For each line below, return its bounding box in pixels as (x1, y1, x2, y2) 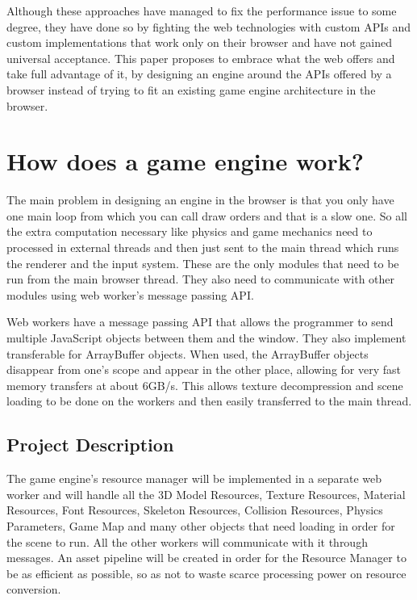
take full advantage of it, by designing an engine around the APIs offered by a (6, 65, 392, 82)
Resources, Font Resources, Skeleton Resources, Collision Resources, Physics (6, 501, 383, 518)
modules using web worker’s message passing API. (6, 286, 254, 303)
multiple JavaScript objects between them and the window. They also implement (6, 329, 407, 346)
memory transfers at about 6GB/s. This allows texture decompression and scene (6, 376, 403, 393)
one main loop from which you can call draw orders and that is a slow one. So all (6, 207, 407, 224)
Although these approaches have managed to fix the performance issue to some (6, 2, 397, 19)
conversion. (6, 581, 61, 598)
